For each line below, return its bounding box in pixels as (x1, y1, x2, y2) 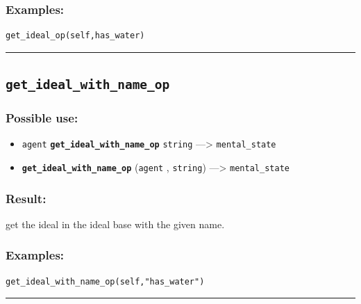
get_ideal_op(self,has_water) (6, 31, 145, 41)
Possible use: (6, 109, 78, 127)
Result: (6, 189, 47, 207)
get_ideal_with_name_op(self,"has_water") (6, 276, 205, 287)
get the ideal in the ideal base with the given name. (6, 216, 225, 231)
